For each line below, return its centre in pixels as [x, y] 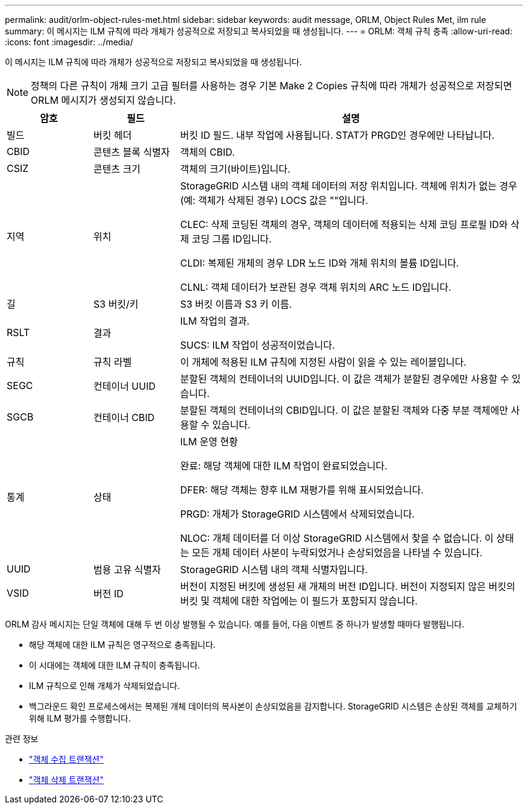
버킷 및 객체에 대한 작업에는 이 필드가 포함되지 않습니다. [299, 601]
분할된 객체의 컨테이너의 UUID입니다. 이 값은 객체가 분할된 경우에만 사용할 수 [344, 379]
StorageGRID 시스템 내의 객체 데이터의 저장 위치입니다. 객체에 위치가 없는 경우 [348, 186]
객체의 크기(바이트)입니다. [235, 169]
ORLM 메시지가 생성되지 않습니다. [103, 100]
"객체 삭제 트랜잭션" [66, 780]
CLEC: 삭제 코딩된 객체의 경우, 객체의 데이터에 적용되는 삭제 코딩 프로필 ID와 [344, 224]
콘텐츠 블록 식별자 [131, 152]
